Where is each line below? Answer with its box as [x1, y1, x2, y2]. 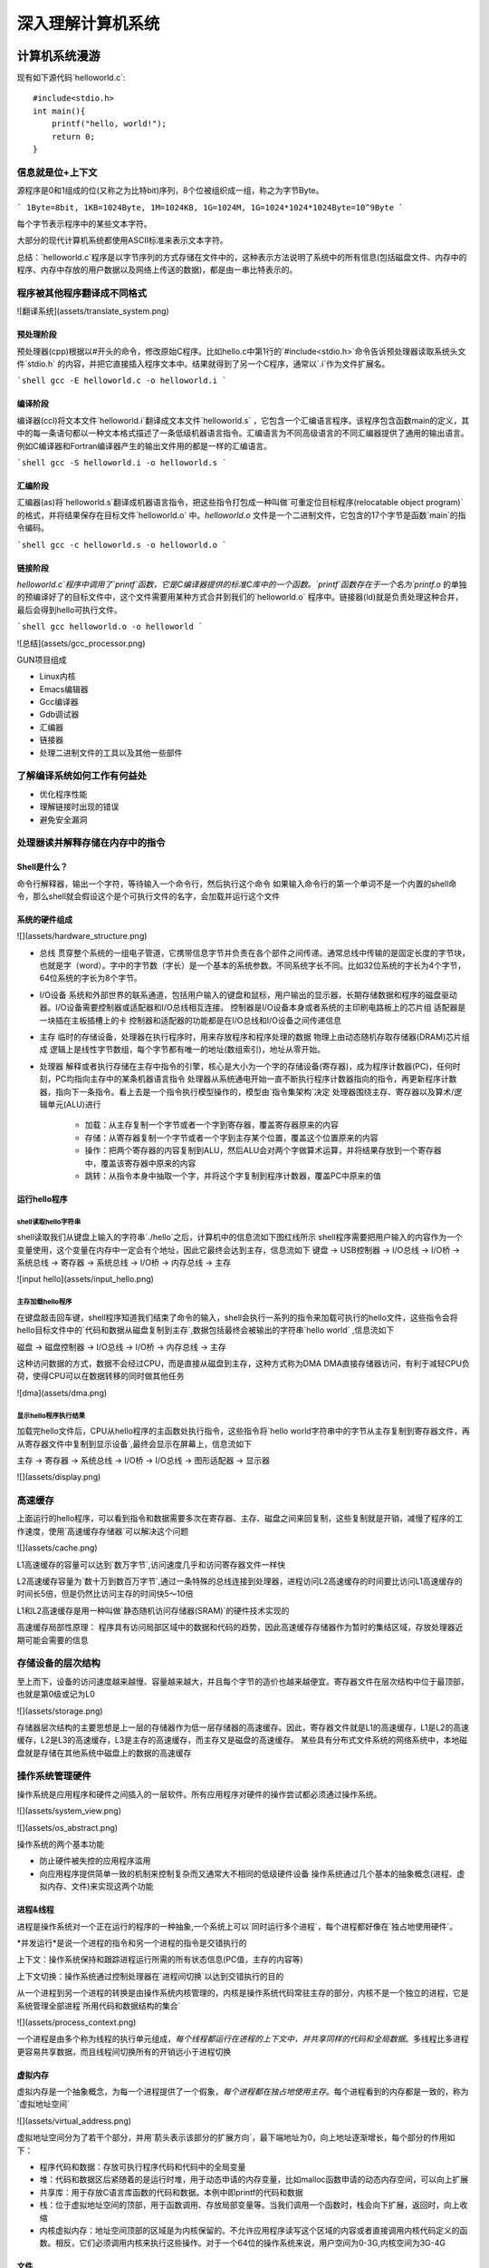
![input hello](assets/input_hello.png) [16, 1274, 154, 1285]
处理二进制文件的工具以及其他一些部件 [39, 747, 183, 758]
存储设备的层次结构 [16, 1657, 101, 1669]
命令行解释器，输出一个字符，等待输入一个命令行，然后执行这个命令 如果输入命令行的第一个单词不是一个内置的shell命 [16, 878, 457, 889]
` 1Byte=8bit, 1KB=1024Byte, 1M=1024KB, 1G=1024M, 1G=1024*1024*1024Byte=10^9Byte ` [16, 202, 404, 212]
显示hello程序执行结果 [16, 1411, 86, 1420]
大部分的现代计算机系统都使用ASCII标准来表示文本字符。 [16, 235, 228, 246]
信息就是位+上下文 [16, 166, 98, 179]
